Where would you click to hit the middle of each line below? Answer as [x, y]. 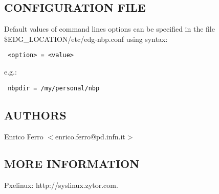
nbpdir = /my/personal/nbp [54, 88]
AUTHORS [35, 115]
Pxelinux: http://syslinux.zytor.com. [61, 185]
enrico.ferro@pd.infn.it [90, 136]
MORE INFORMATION [72, 164]
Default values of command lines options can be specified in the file [109, 29]
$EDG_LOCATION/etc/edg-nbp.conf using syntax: [86, 39]
